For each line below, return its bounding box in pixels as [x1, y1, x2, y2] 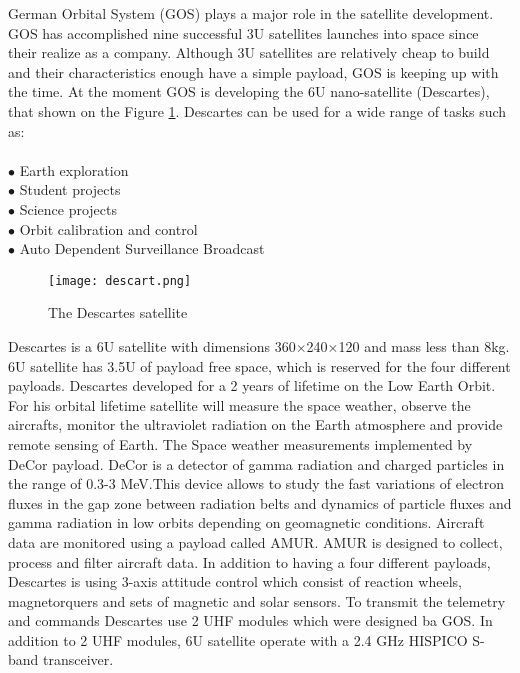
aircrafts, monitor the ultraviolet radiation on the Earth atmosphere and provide [8, 414, 503, 435]
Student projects [19, 179, 121, 200]
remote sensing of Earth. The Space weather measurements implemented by [8, 433, 473, 454]
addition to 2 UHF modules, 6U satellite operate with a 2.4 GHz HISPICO [8, 629, 468, 650]
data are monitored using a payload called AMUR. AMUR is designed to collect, [8, 531, 503, 552]
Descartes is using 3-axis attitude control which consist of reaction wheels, [8, 571, 462, 592]
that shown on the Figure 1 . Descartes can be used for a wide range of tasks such [8, 100, 507, 121]
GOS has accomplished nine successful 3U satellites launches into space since [8, 22, 479, 43]
